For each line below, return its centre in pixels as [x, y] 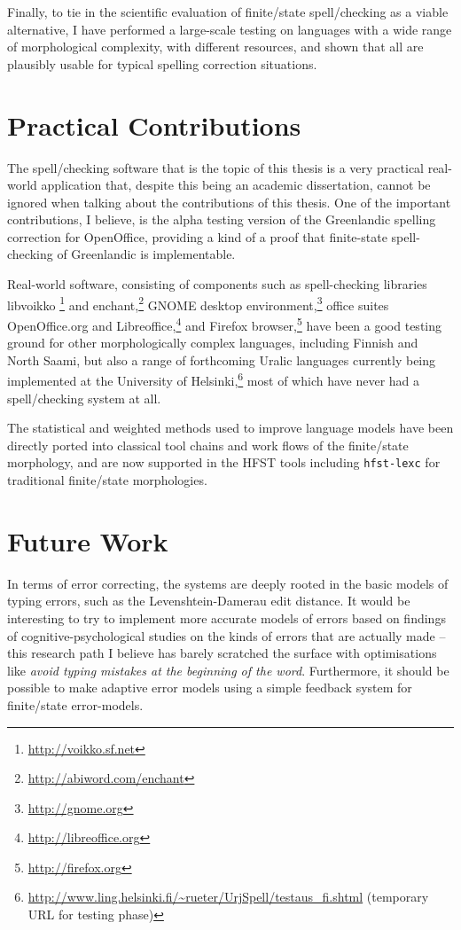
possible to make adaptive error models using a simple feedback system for [210, 688]
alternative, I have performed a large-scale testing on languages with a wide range [230, 29]
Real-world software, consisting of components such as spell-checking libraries [217, 284]
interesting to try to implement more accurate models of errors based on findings [227, 617]
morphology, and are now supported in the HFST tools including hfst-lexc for [224, 462]
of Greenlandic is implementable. [146, 254]
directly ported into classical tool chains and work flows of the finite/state [208, 445]
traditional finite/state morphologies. [107, 480]
